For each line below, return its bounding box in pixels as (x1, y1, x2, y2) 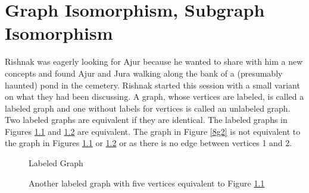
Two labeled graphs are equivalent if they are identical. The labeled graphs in (5, 113, 288, 126)
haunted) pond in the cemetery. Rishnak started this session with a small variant (5, 78, 300, 91)
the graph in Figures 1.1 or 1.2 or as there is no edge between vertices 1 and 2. (5, 137, 292, 149)
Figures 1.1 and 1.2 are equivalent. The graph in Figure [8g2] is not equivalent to (5, 125, 301, 137)
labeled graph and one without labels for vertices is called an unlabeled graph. (5, 102, 291, 114)
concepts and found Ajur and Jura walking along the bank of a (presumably (5, 67, 283, 79)
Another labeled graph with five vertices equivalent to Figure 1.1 (29, 176, 265, 189)
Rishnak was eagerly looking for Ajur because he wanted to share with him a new (5, 55, 303, 68)
